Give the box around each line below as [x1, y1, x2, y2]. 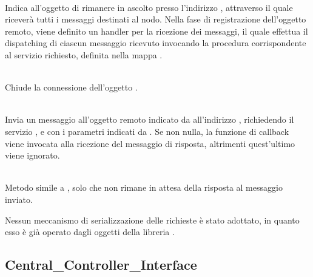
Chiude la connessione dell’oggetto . [5, 81, 138, 94]
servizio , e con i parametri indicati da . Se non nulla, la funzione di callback [5, 125, 289, 137]
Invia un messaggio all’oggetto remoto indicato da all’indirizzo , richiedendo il [5, 113, 294, 126]
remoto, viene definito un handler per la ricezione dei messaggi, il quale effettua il [5, 24, 308, 37]
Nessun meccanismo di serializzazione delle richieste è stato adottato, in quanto [5, 213, 300, 226]
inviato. [5, 193, 33, 205]
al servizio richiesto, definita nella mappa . [5, 48, 163, 61]
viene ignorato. [5, 149, 60, 162]
